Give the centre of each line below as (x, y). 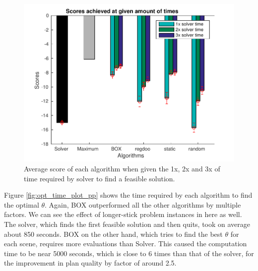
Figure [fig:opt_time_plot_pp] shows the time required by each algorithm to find (128, 195)
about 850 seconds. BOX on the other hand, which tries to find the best (113, 234)
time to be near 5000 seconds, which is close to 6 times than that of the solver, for (129, 253)
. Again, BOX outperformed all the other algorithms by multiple (143, 204)
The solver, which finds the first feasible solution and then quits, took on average (127, 224)
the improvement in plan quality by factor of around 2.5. (90, 263)
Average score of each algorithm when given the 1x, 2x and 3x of (122, 168)
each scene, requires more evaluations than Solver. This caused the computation (126, 244)
